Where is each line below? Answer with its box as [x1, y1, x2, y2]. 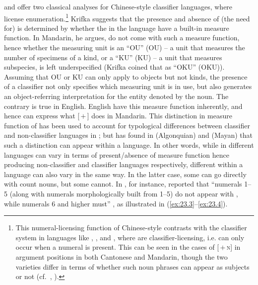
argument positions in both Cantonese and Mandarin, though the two [15, 251, 228, 262]
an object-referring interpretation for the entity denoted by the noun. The [4, 91, 229, 101]
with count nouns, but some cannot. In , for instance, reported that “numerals [4, 179, 242, 189]
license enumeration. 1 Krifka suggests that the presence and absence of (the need [4, 11, 250, 23]
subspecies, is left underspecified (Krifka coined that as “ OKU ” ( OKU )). [4, 62, 225, 72]
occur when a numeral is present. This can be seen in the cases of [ [15, 242, 219, 252]
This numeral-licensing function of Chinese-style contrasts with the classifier [15, 222, 247, 233]
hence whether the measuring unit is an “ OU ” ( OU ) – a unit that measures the [4, 42, 245, 53]
